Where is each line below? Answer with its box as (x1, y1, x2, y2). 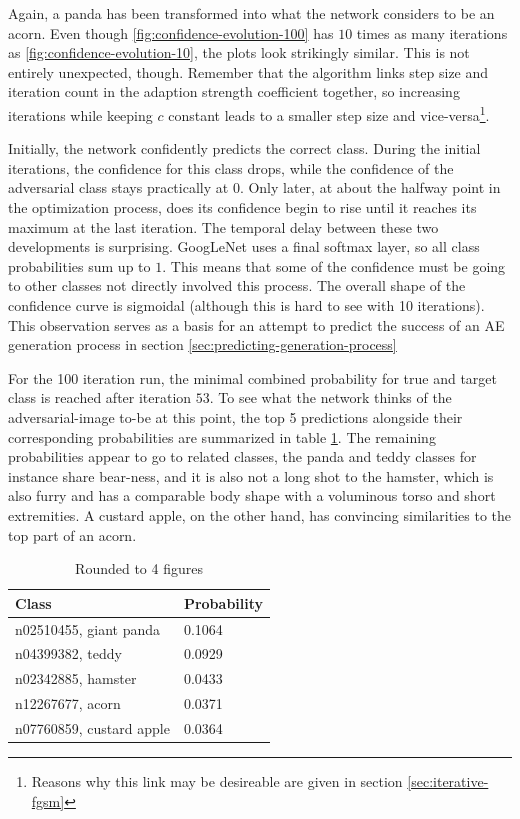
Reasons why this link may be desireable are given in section (31, 771, 403, 791)
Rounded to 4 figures (75, 558, 203, 579)
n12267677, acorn (15, 693, 121, 714)
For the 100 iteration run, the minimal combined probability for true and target (8, 367, 497, 388)
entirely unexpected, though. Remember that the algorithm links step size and (8, 61, 489, 82)
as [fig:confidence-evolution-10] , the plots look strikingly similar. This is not (8, 42, 470, 63)
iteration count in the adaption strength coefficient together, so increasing (8, 81, 460, 102)
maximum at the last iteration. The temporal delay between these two (8, 216, 439, 237)
